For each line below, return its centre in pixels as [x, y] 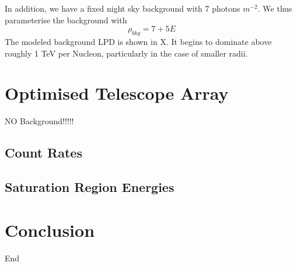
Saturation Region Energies [90, 187]
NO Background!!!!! [39, 121]
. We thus [275, 8]
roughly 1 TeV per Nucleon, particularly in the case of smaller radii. [126, 53]
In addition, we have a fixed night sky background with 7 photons [123, 8]
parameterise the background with [66, 20]
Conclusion [50, 230]
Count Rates [43, 153]
